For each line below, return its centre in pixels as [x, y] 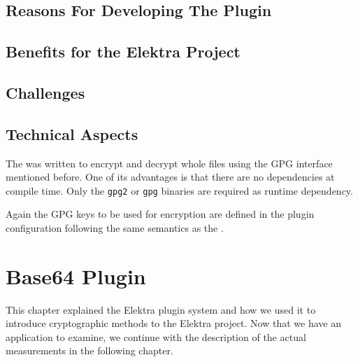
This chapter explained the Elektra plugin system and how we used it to [161, 309]
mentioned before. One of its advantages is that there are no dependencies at [170, 177]
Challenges [45, 92]
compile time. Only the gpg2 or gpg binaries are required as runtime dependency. [179, 190]
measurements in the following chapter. [89, 350]
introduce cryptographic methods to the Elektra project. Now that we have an [173, 323]
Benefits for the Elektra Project [123, 51]
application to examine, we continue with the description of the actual [156, 336]
